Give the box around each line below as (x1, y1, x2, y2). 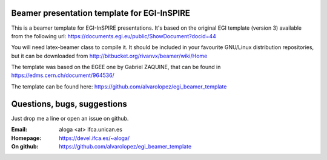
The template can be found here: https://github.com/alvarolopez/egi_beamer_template (11, 82, 227, 90)
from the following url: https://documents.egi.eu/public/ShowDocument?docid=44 (11, 32, 216, 39)
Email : (11, 126, 27, 133)
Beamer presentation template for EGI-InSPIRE (11, 8, 190, 18)
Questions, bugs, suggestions (11, 99, 127, 109)
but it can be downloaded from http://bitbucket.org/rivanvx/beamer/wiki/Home (11, 52, 208, 59)
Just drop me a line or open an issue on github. (11, 115, 129, 122)
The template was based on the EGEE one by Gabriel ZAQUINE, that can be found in (11, 64, 221, 71)
